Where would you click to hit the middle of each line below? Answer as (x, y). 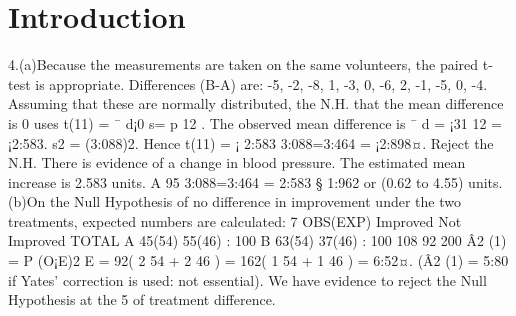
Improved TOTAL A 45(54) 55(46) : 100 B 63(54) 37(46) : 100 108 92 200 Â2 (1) (257, 240)
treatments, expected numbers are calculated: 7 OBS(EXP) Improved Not (235, 220)
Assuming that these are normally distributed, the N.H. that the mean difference (256, 103)
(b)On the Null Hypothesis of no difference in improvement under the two (234, 201)
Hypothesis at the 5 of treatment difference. (142, 299)
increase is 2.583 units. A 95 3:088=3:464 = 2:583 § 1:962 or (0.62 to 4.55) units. (255, 181)
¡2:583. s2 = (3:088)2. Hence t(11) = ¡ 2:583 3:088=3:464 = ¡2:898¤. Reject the (251, 142)
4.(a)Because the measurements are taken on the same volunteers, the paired (243, 64)
